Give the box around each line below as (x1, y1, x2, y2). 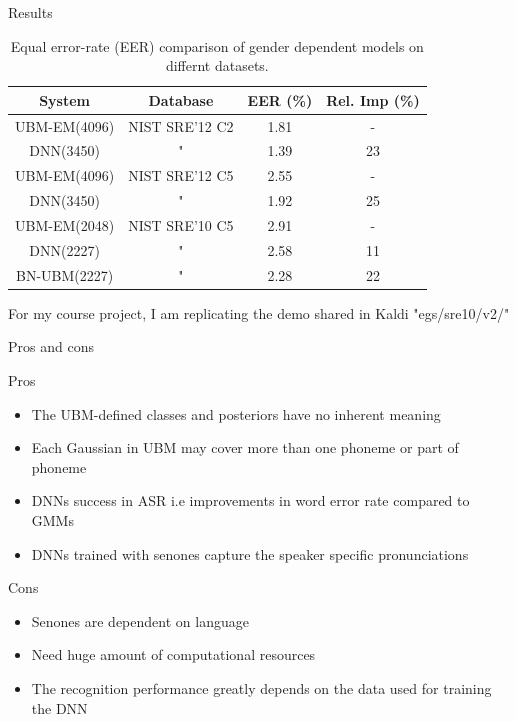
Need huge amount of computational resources (31, 644, 316, 665)
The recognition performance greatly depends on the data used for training (31, 677, 492, 698)
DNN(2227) (29, 239, 100, 260)
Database (148, 89, 214, 110)
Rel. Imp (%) (326, 89, 420, 110)
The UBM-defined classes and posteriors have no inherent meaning (31, 403, 441, 424)
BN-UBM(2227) (15, 264, 114, 285)
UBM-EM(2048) (15, 215, 115, 235)
